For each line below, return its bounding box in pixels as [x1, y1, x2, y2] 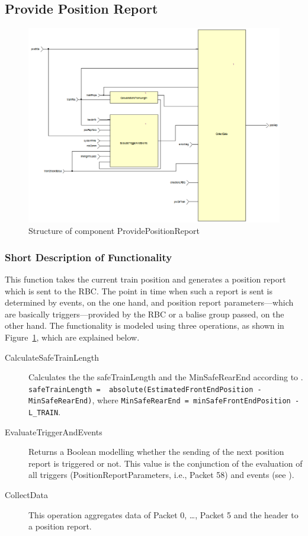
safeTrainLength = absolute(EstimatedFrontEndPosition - [28, 385, 262, 394]
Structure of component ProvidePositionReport [28, 224, 200, 237]
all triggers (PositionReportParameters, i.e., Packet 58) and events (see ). [28, 468, 294, 481]
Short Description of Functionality [5, 249, 172, 264]
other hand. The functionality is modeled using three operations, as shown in [5, 319, 284, 332]
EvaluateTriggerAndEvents [5, 425, 102, 438]
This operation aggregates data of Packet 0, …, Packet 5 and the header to [28, 508, 299, 521]
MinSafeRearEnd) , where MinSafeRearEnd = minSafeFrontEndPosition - [28, 394, 300, 406]
